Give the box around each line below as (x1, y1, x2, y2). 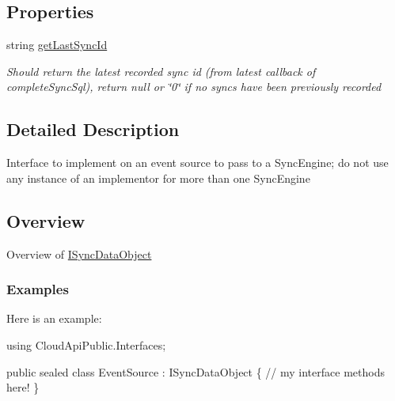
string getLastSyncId (6, 36, 108, 53)
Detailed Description (6, 117, 180, 142)
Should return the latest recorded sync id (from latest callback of (6, 62, 316, 79)
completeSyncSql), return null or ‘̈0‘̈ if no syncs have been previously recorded (6, 78, 382, 95)
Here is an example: (6, 310, 102, 327)
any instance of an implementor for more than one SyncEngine (6, 169, 310, 186)
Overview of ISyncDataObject (6, 245, 152, 262)
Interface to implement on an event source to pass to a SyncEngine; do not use (6, 154, 389, 171)
